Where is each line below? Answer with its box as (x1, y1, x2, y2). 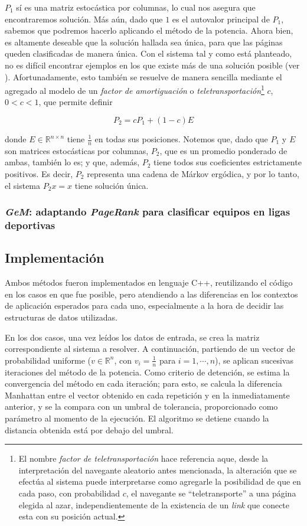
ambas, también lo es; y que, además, (5, 156, 140, 168)
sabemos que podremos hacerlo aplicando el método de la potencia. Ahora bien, (5, 24, 293, 37)
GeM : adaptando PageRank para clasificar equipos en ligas (5, 204, 290, 219)
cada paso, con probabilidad (18, 486, 120, 499)
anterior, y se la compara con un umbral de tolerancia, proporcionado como (5, 400, 278, 413)
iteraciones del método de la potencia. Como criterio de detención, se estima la (5, 365, 290, 378)
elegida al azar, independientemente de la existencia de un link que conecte (18, 498, 290, 511)
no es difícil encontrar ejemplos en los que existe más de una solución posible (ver (5, 58, 300, 71)
